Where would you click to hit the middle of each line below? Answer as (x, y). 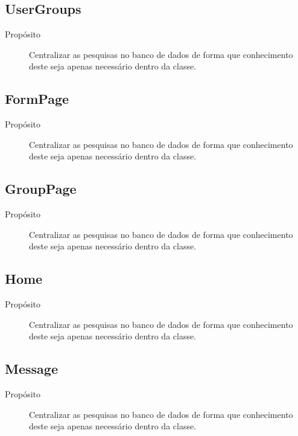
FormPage (37, 99)
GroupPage (41, 189)
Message (31, 369)
